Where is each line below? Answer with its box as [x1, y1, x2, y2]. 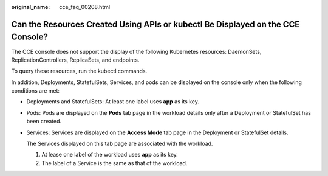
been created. [26, 118, 62, 125]
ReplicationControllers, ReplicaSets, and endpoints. [11, 56, 140, 64]
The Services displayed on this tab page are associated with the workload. [26, 140, 213, 148]
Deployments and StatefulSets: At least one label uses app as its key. [26, 98, 200, 105]
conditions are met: [11, 87, 60, 94]
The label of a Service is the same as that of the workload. [41, 159, 188, 166]
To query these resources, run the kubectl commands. [11, 67, 148, 75]
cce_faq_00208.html [59, 4, 111, 10]
